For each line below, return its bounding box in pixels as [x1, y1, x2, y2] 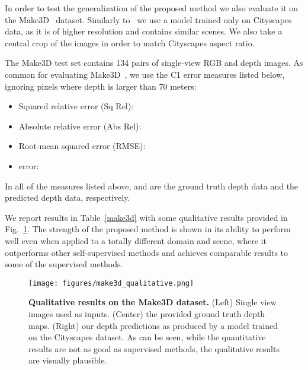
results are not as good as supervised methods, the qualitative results [28, 342, 280, 355]
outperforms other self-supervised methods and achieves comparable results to [5, 246, 288, 258]
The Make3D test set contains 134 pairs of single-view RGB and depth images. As [5, 56, 303, 69]
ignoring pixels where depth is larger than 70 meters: [5, 80, 197, 92]
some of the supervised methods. [5, 258, 123, 270]
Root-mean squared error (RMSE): [18, 140, 146, 152]
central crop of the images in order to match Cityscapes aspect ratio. [5, 36, 255, 49]
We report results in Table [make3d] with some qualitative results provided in [5, 211, 288, 223]
